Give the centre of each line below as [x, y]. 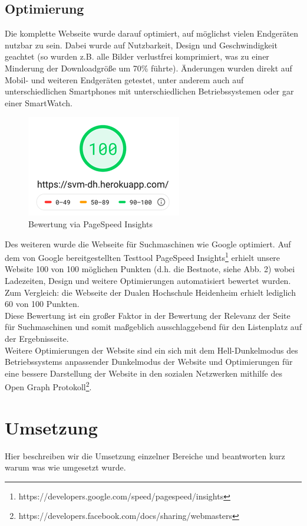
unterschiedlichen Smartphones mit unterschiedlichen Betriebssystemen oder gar [149, 91]
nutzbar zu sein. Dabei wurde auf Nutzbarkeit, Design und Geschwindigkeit [141, 45]
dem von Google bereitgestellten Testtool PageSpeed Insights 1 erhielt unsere [143, 257]
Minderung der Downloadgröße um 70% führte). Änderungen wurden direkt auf [148, 68]
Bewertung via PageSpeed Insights [90, 223]
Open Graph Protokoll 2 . [48, 386]
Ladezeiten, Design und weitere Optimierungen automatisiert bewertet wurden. [148, 280]
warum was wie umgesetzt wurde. [65, 467]
